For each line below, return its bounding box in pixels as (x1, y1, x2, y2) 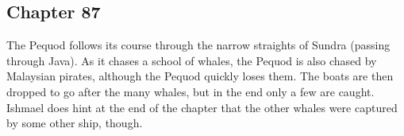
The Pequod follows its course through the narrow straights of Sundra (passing (6, 37, 391, 53)
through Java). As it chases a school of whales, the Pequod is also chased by (6, 52, 377, 68)
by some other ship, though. (6, 115, 143, 131)
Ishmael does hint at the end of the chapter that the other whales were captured (6, 99, 398, 115)
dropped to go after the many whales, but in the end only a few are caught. (6, 83, 375, 99)
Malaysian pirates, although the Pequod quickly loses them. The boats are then (6, 68, 394, 84)
